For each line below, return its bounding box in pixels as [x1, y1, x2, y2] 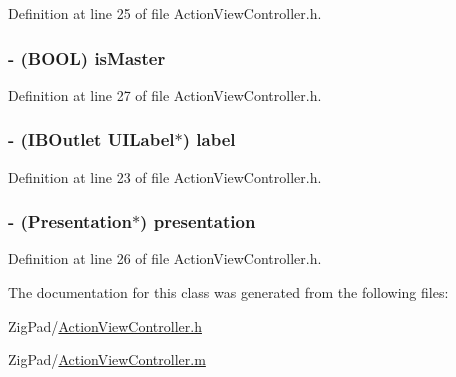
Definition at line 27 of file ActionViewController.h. [8, 84, 322, 105]
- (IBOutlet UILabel [8, 127, 175, 152]
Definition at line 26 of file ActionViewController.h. [8, 248, 322, 269]
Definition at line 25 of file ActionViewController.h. [8, 3, 322, 23]
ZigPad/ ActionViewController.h [8, 315, 202, 336]
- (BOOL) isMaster [8, 45, 166, 70]
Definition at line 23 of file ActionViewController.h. [8, 166, 322, 187]
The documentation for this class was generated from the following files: [8, 282, 449, 303]
